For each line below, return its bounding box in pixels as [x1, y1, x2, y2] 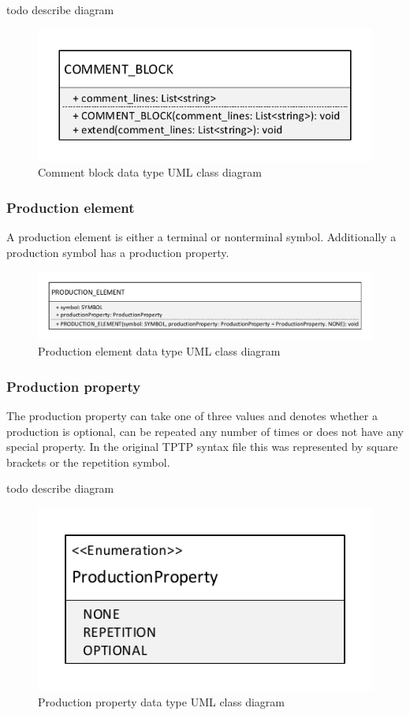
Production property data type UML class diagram [38, 693, 285, 709]
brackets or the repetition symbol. [6, 453, 170, 470]
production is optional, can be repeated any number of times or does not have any [6, 423, 404, 439]
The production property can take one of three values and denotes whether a [6, 407, 378, 423]
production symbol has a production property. [6, 244, 229, 260]
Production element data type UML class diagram [38, 343, 281, 359]
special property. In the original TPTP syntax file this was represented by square [6, 438, 398, 455]
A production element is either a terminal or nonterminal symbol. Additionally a [6, 229, 397, 245]
